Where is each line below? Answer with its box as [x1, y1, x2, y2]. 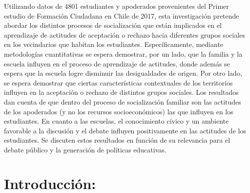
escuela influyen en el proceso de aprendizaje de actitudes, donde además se [4, 58, 230, 68]
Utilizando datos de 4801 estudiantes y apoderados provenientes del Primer [4, 1, 229, 11]
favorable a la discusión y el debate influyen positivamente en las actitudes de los [4, 125, 246, 135]
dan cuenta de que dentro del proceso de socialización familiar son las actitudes [4, 96, 241, 107]
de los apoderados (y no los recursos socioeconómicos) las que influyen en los [4, 106, 233, 116]
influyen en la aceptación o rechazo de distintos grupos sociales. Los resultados [4, 87, 239, 97]
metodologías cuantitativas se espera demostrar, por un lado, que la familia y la [4, 48, 243, 59]
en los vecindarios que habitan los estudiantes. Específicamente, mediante [4, 39, 224, 49]
